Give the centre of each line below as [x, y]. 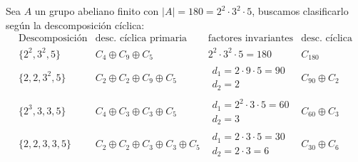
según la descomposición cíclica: [75, 25]
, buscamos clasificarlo [300, 11]
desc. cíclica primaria [141, 39]
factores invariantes [251, 39]
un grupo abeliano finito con [97, 11]
